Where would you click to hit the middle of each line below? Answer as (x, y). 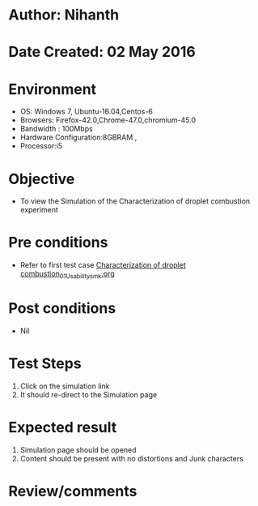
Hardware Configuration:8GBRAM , (78, 137)
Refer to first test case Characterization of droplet (103, 265)
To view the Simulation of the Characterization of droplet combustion (135, 201)
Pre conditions (58, 243)
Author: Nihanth (64, 15)
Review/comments (73, 491)
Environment (53, 89)
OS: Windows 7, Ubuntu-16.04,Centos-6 (87, 112)
